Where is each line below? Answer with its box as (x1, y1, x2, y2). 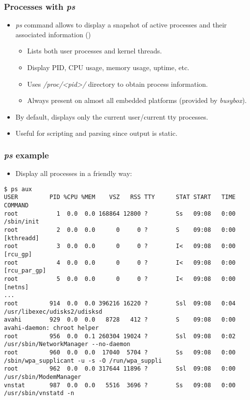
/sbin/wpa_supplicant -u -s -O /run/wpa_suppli (4, 357, 162, 364)
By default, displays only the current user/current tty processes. (15, 111, 208, 122)
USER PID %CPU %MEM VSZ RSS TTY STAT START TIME (4, 194, 236, 201)
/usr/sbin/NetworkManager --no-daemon (4, 341, 130, 348)
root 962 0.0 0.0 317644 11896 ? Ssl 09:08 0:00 (4, 365, 236, 373)
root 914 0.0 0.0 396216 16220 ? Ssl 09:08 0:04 (4, 300, 236, 307)
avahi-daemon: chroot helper (4, 324, 99, 331)
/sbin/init (4, 218, 39, 225)
